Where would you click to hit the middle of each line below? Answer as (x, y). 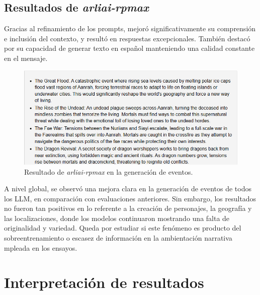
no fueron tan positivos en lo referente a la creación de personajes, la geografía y (128, 208)
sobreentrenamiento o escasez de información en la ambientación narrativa (118, 238)
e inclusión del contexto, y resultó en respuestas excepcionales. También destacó (127, 38)
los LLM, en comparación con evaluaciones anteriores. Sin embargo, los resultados (130, 198)
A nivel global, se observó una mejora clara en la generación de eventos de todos (128, 189)
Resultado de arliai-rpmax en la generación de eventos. (109, 171)
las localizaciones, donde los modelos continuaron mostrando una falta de (117, 218)
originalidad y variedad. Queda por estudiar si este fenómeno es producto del (123, 228)
